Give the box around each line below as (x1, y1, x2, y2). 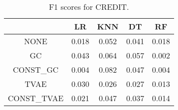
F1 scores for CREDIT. (49, 1, 129, 12)
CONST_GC (13, 64, 59, 75)
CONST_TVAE (8, 92, 64, 104)
